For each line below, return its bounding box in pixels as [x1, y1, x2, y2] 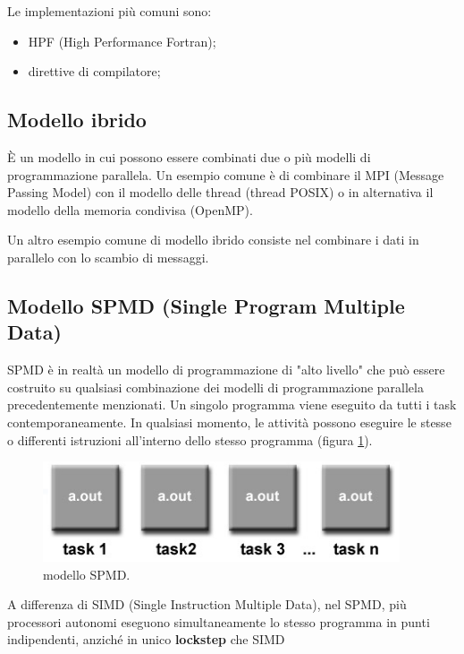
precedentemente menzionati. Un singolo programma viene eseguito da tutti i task [7, 395, 457, 414]
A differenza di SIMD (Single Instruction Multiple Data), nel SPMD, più [7, 595, 407, 614]
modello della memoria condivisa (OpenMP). [7, 200, 253, 219]
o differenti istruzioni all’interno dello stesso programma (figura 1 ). [7, 430, 373, 449]
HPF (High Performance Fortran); [28, 31, 216, 50]
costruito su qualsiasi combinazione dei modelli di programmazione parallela [7, 377, 424, 396]
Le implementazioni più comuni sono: [7, 2, 212, 20]
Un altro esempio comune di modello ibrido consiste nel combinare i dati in [7, 230, 419, 249]
